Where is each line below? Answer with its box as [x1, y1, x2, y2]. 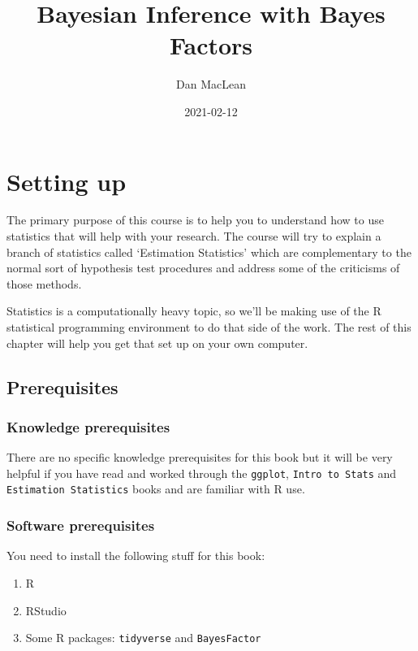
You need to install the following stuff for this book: [6, 547, 265, 564]
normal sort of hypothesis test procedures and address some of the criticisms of [6, 259, 400, 276]
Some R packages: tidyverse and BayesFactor [25, 629, 261, 646]
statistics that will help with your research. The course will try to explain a [6, 228, 381, 245]
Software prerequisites [6, 515, 155, 536]
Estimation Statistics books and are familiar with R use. [6, 480, 305, 497]
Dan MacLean [176, 76, 246, 93]
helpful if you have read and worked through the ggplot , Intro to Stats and [6, 464, 397, 481]
